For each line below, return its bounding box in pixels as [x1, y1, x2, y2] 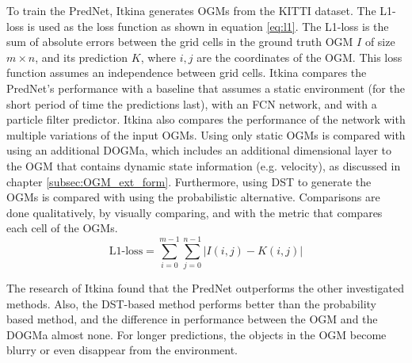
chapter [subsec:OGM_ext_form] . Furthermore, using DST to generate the [6, 173, 372, 189]
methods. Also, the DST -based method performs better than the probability [6, 295, 376, 311]
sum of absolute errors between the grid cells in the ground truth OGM [6, 33, 353, 50]
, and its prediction [35, 48, 128, 65]
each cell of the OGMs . [6, 220, 118, 236]
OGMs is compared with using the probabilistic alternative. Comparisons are [6, 189, 380, 205]
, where [140, 48, 176, 65]
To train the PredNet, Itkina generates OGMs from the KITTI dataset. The [6, 2, 376, 18]
